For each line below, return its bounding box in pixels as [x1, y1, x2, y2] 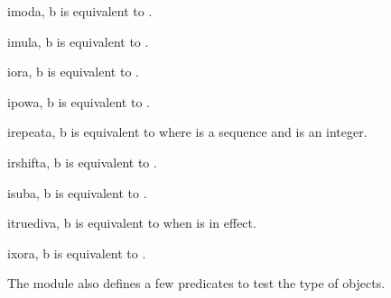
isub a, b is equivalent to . [7, 183, 147, 202]
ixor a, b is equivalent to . [7, 243, 146, 262]
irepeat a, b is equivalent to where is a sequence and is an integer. [7, 122, 368, 141]
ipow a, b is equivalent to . [7, 92, 150, 111]
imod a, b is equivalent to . [7, 2, 153, 20]
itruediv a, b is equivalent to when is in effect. [7, 213, 256, 232]
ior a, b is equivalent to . [7, 62, 139, 81]
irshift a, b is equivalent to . [7, 152, 157, 171]
